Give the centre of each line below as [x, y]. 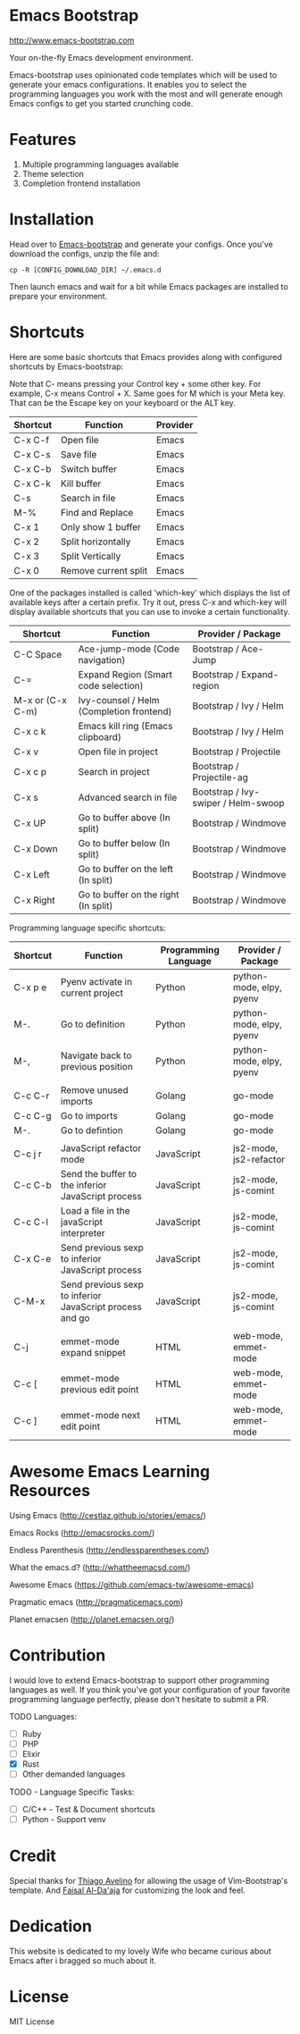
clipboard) [100, 736]
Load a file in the [96, 1210]
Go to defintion [92, 1130]
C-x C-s [32, 454]
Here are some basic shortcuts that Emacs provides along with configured [146, 357]
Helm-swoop [257, 803]
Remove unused [95, 1089]
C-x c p [30, 771]
